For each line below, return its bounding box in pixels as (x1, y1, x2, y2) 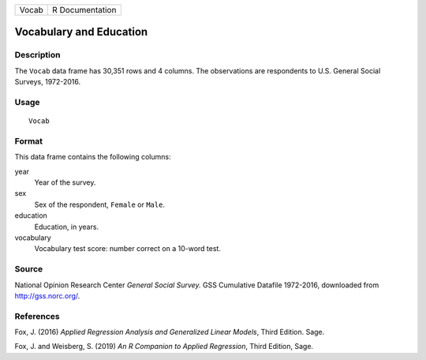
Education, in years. (34, 222, 99, 231)
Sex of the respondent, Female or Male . (34, 200, 166, 209)
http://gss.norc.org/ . (14, 291, 80, 300)
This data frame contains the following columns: (14, 152, 171, 162)
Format (14, 135, 43, 146)
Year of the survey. (34, 178, 96, 187)
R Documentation (52, 5, 117, 15)
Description (14, 50, 61, 61)
